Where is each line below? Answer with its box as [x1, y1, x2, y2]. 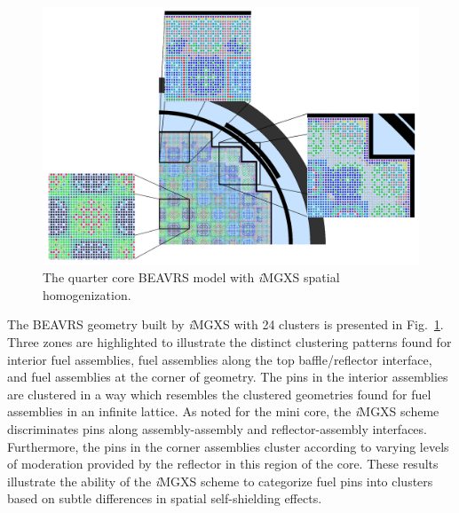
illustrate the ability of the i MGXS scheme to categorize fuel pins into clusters [7, 471, 433, 490]
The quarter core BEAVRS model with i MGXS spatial [43, 268, 340, 287]
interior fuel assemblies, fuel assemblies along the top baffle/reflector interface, [7, 350, 432, 368]
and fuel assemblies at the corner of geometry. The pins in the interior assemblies [7, 367, 448, 386]
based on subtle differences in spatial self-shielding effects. [7, 489, 322, 508]
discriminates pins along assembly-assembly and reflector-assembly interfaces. [7, 420, 427, 438]
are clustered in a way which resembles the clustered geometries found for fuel [7, 384, 431, 403]
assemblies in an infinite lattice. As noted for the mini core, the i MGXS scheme [7, 402, 439, 421]
